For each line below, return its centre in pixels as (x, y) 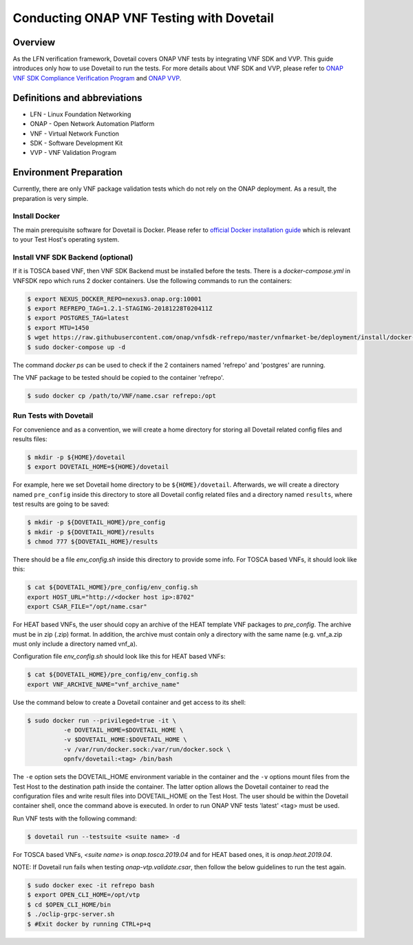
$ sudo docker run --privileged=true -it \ (102, 720)
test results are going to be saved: (61, 504)
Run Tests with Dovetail (53, 416)
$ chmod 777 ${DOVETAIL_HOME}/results (93, 541)
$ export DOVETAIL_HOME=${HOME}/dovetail (98, 467)
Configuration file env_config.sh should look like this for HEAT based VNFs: (119, 657)
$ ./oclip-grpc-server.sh (71, 914)
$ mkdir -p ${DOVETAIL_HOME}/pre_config (96, 522)
